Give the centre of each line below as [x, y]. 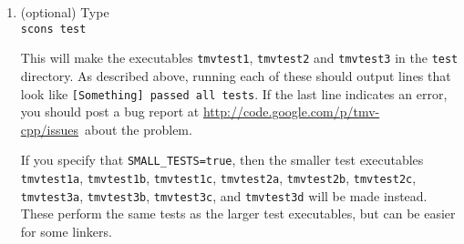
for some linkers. [66, 231]
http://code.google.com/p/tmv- [291, 112]
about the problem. [139, 129]
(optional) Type [65, 12]
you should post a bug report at [110, 112]
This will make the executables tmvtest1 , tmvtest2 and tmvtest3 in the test [239, 58]
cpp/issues [50, 129]
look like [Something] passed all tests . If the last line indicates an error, [234, 93]
